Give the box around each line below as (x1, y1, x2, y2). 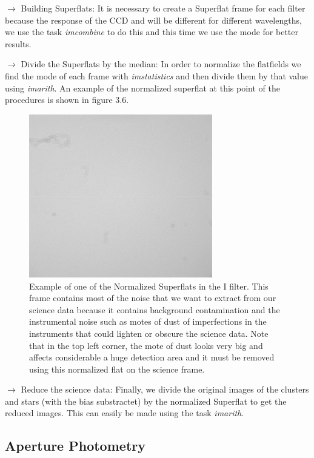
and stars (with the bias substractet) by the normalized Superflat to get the (5, 394, 287, 407)
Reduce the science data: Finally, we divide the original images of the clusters (21, 383, 309, 396)
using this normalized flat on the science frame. (29, 362, 205, 375)
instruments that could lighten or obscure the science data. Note (29, 327, 269, 339)
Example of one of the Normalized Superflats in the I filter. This (29, 279, 269, 292)
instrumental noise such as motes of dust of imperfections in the (29, 315, 267, 328)
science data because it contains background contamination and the (29, 303, 280, 316)
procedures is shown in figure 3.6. (5, 93, 129, 106)
